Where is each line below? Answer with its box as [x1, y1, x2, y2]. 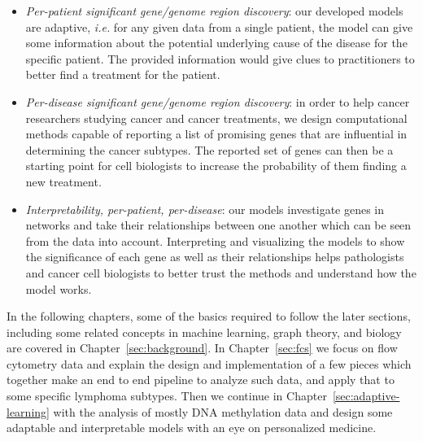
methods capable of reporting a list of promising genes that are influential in [25, 125, 408, 142]
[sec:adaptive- [332, 387, 400, 404]
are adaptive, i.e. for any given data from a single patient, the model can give [25, 18, 413, 35]
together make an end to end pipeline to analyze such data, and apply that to [7, 371, 395, 388]
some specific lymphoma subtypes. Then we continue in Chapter [7, 387, 327, 404]
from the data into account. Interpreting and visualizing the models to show [25, 232, 405, 249]
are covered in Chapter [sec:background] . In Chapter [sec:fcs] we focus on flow [7, 339, 398, 356]
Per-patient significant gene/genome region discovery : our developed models [25, 2, 403, 19]
